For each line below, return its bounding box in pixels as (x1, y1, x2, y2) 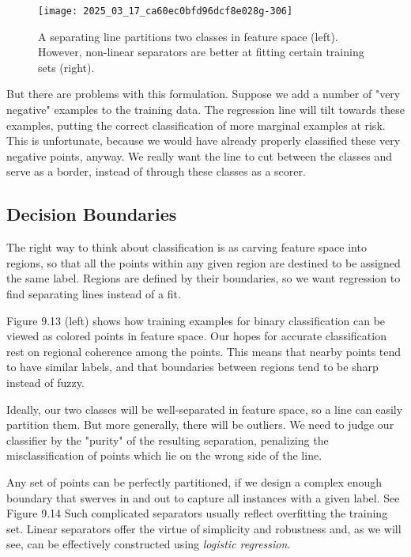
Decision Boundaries (6, 202, 177, 226)
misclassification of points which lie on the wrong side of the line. (6, 447, 322, 464)
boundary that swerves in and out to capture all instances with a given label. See (6, 489, 400, 506)
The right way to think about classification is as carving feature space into (6, 239, 367, 256)
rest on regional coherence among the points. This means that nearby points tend (6, 343, 402, 359)
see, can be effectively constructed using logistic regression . (6, 536, 291, 552)
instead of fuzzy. (6, 373, 85, 390)
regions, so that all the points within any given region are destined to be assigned (6, 254, 401, 271)
